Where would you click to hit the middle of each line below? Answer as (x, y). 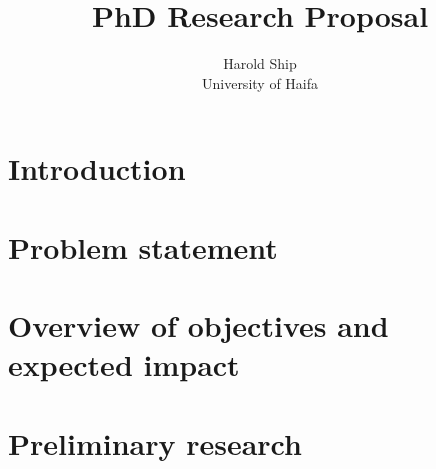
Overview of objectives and (198, 325)
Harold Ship (260, 63)
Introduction (97, 168)
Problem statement (143, 246)
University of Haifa (260, 82)
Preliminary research (155, 442)
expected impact (124, 364)
